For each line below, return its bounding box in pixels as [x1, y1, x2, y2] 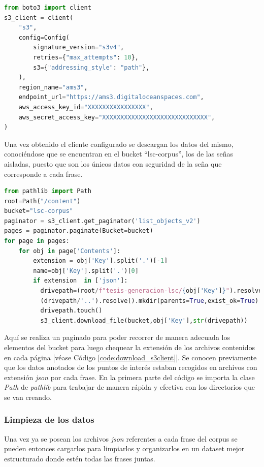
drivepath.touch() [40, 307, 103, 315]
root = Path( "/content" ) [4, 197, 81, 205]
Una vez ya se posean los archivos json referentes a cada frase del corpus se [4, 433, 238, 444]
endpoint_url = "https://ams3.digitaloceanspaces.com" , [18, 94, 204, 101]
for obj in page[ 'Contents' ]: [18, 247, 121, 255]
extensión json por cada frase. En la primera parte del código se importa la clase [4, 371, 255, 382]
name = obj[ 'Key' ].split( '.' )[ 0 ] [33, 267, 139, 274]
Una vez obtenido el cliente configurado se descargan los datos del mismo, [4, 138, 234, 149]
